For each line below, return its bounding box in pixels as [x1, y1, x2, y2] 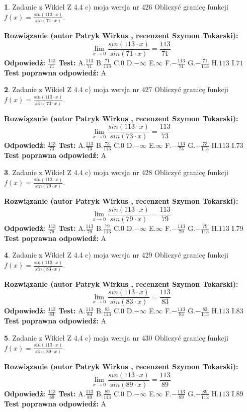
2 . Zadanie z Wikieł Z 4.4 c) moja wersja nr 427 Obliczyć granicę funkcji [4, 84, 228, 95]
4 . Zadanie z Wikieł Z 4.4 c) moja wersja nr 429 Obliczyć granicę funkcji [4, 250, 228, 260]
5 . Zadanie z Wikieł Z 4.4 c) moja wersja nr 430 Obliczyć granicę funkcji [4, 332, 228, 343]
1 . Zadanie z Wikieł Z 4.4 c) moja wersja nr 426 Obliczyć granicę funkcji [4, 2, 228, 12]
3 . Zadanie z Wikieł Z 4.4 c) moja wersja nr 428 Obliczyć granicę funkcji [4, 167, 228, 177]
